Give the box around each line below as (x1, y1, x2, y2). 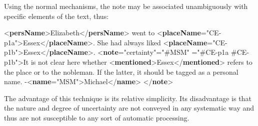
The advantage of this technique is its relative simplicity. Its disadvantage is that (4, 93, 251, 103)
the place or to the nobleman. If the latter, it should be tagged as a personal (4, 66, 238, 77)
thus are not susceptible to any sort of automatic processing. (4, 112, 189, 123)
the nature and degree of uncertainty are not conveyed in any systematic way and (4, 103, 254, 113)
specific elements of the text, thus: (4, 10, 109, 21)
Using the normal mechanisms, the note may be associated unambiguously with (4, 1, 248, 11)
